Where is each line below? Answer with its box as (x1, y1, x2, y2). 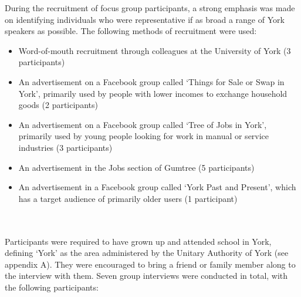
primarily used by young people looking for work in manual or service (18, 130, 269, 142)
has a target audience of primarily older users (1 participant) (18, 192, 238, 204)
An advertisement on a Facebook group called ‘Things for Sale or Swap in (18, 75, 285, 87)
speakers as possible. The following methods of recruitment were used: (5, 25, 257, 37)
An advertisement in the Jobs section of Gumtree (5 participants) (18, 161, 255, 173)
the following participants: (5, 281, 99, 293)
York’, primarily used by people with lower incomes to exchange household (18, 87, 288, 99)
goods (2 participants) (18, 99, 98, 111)
